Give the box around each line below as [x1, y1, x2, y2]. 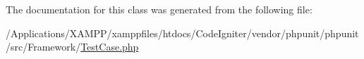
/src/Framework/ [6, 39, 81, 54]
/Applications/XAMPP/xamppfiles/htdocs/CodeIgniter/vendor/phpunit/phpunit [6, 25, 359, 40]
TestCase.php [80, 39, 139, 54]
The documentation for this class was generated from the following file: [6, 2, 313, 16]
